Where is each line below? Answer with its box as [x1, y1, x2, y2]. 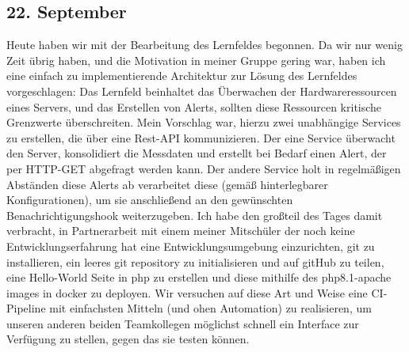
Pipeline [6, 300, 46, 316]
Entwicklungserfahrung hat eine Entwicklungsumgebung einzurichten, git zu [6, 237, 375, 254]
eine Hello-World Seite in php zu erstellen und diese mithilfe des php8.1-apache [6, 269, 392, 286]
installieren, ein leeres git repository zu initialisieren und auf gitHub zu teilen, [6, 253, 384, 270]
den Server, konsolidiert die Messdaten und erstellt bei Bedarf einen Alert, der [6, 145, 387, 161]
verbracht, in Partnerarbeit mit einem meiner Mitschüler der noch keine [6, 222, 355, 239]
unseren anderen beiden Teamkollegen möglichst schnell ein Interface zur [6, 315, 359, 331]
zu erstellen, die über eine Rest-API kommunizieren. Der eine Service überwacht [6, 129, 396, 146]
